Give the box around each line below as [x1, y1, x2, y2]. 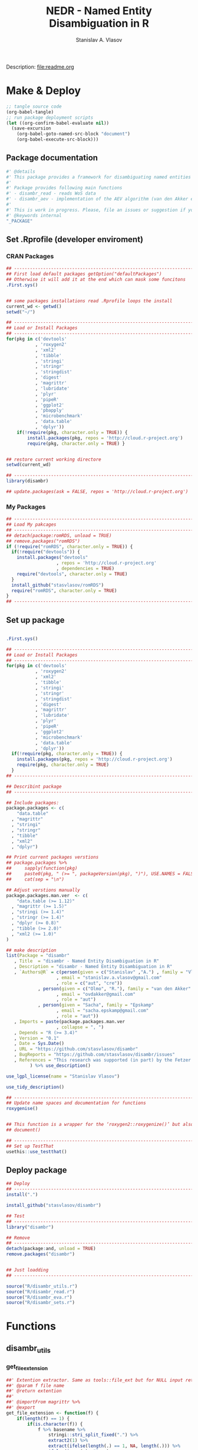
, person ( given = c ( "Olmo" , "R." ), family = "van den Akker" [37, 986, 192, 992]
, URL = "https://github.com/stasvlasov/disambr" [14, 1046, 138, 1052]
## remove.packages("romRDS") [6, 538, 81, 544]
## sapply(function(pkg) [6, 865, 78, 872]
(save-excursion [11, 125, 51, 131]
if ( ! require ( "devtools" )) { [11, 549, 81, 555]
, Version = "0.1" [14, 1035, 60, 1041]
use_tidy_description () [6, 1084, 65, 1090]
